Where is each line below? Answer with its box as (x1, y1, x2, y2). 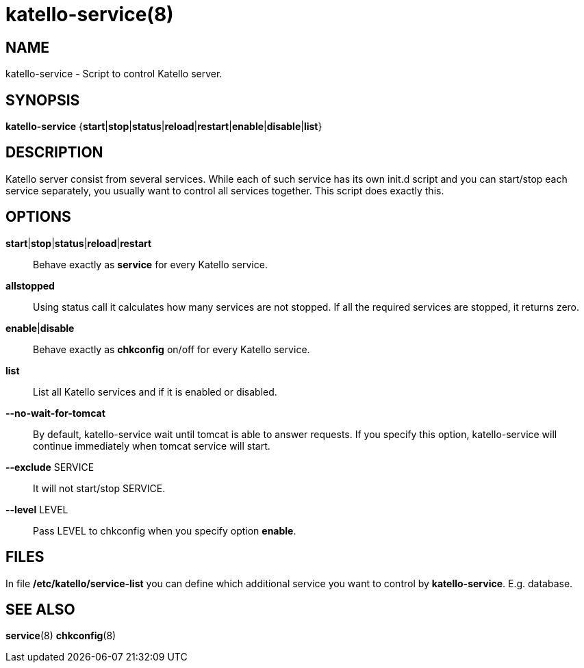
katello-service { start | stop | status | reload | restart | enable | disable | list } (5, 120, 322, 133)
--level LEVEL (5, 503, 68, 515)
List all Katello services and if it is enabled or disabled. (33, 385, 277, 398)
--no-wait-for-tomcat (5, 407, 105, 419)
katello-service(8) (5, 3, 174, 26)
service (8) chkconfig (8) (5, 630, 116, 642)
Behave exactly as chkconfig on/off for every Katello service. (33, 343, 310, 355)
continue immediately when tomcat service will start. (33, 439, 270, 452)
